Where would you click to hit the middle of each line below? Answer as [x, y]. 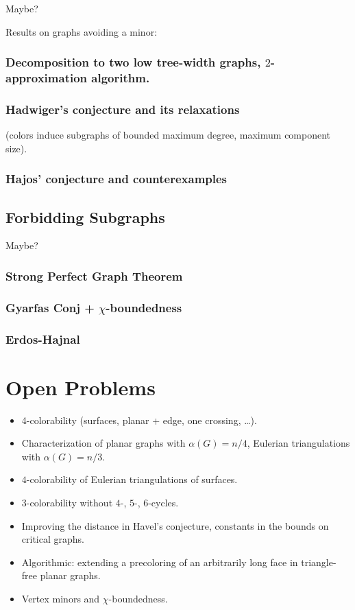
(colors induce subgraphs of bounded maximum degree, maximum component [168, 135]
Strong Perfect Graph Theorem [94, 275]
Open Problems [81, 387]
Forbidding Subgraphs [85, 216]
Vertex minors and [61, 598]
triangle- [319, 562]
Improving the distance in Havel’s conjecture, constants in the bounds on [175, 525]
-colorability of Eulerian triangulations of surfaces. [132, 479]
